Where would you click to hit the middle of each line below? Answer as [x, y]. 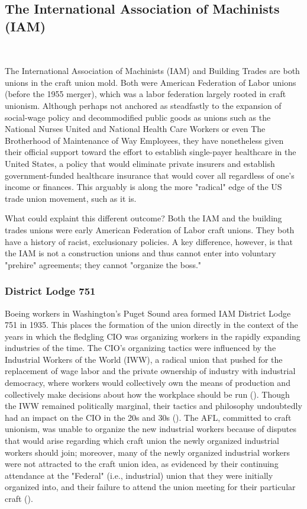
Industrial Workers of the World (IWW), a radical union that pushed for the [144, 359]
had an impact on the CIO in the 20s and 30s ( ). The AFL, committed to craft [148, 417]
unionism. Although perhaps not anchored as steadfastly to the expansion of [143, 105]
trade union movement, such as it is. [71, 198]
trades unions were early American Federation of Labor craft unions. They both [150, 229]
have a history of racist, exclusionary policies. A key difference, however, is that [149, 241]
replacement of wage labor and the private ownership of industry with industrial [150, 371]
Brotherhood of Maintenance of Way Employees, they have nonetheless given [144, 140]
